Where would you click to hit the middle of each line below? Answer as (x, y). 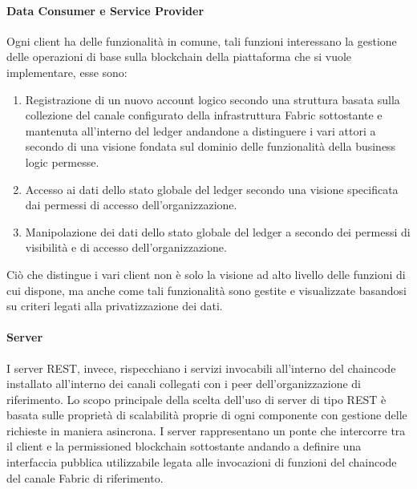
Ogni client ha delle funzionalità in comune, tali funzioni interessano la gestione (202, 40)
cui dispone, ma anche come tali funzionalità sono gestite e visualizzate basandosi (206, 290)
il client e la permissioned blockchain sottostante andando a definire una (184, 446)
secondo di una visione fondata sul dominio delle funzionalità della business (211, 146)
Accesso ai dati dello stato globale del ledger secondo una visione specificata (212, 189)
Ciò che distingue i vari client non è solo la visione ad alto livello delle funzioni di (206, 274)
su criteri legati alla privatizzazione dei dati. (115, 306)
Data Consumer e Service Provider (105, 10)
